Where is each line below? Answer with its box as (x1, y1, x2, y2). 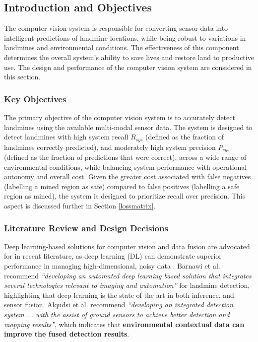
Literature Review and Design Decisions (4, 221, 168, 234)
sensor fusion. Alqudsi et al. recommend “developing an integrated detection (4, 299, 234, 310)
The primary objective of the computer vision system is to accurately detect (4, 112, 235, 122)
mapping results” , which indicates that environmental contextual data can (4, 319, 245, 329)
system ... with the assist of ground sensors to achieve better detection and (4, 309, 230, 320)
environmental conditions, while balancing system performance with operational (4, 161, 247, 172)
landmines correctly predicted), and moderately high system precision (4, 141, 216, 152)
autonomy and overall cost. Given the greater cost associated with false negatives (4, 171, 251, 182)
